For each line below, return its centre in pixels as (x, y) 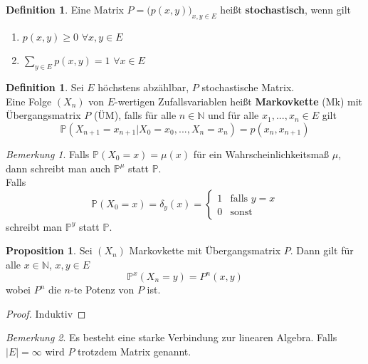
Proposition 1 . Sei (49, 250)
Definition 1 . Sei (45, 87)
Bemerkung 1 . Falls (48, 154)
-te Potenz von (102, 290)
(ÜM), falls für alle (135, 115)
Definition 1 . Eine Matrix (65, 9)
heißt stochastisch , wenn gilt (286, 9)
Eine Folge (29, 101)
